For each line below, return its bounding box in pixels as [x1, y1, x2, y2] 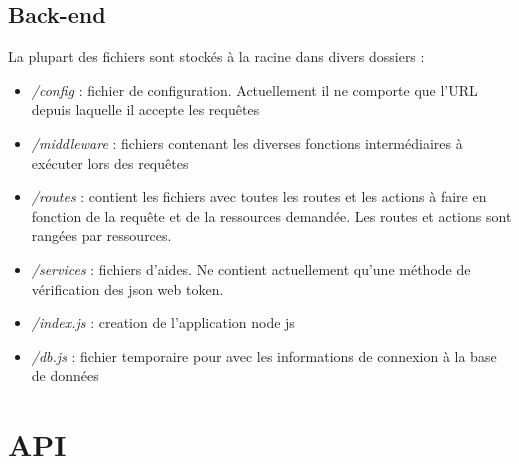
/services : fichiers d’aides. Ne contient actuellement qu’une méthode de [31, 258, 471, 279]
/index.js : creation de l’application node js [31, 312, 295, 333]
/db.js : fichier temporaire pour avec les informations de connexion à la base [31, 345, 497, 366]
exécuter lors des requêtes [31, 152, 189, 173]
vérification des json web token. [31, 278, 224, 299]
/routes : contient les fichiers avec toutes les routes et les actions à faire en [31, 186, 487, 207]
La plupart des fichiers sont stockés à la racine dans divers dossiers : [8, 46, 425, 67]
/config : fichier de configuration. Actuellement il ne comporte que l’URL [31, 79, 478, 100]
